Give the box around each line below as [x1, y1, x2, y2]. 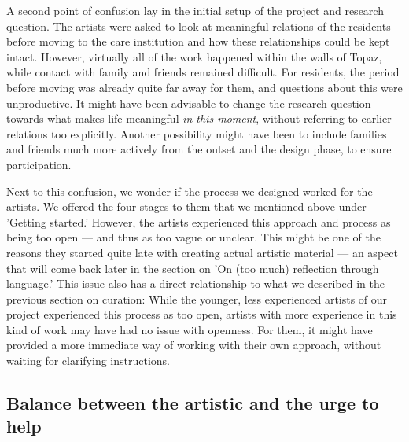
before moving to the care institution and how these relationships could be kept [6, 33, 390, 50]
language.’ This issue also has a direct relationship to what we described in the [6, 275, 385, 292]
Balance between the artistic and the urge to [6, 391, 379, 415]
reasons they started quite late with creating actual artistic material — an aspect [6, 244, 398, 260]
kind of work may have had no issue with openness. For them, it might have [6, 321, 373, 337]
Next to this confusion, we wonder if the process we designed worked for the [6, 182, 373, 199]
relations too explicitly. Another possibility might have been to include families [6, 125, 387, 142]
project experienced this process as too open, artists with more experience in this [6, 306, 397, 322]
